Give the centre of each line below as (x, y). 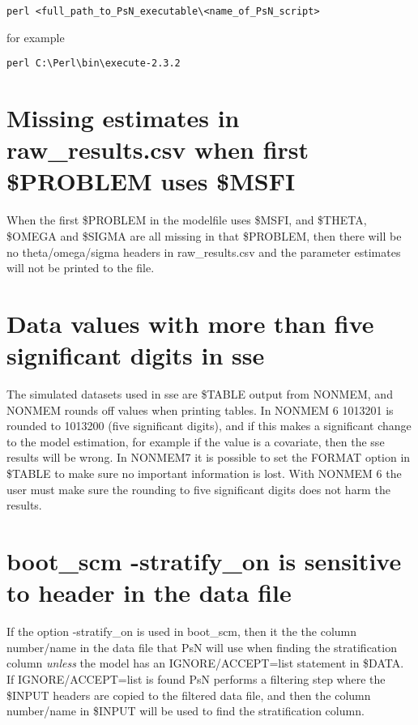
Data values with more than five (190, 323)
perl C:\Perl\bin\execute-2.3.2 (94, 64)
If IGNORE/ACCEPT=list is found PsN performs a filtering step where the (196, 678)
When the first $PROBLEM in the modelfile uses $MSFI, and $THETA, (187, 220)
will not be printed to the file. (81, 268)
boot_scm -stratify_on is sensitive (204, 561)
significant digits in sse (136, 355)
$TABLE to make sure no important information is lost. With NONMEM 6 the (204, 473)
